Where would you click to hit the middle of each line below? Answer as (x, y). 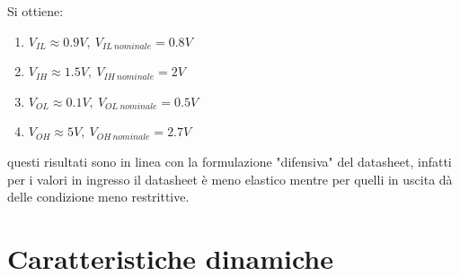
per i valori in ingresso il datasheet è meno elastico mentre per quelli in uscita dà (230, 179)
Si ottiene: (35, 11)
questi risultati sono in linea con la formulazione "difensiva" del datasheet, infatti (230, 161)
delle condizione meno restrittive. (98, 197)
